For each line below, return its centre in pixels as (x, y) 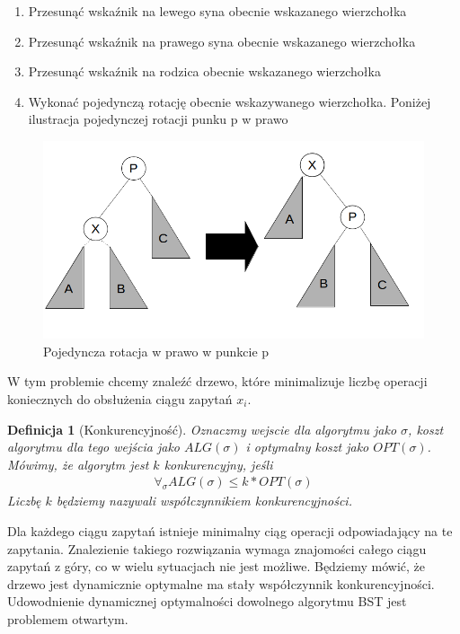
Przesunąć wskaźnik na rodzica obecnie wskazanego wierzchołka (204, 71)
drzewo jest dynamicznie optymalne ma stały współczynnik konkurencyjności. (221, 583)
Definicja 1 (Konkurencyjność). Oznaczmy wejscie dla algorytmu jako (202, 429)
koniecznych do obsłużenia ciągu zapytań (120, 399)
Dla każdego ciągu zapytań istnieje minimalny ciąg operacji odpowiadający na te (230, 531)
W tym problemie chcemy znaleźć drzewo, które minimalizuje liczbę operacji (217, 381)
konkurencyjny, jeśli (218, 464)
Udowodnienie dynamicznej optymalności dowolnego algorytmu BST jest (207, 601)
